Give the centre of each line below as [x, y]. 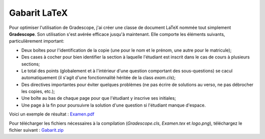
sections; [31, 64]
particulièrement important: [37, 41]
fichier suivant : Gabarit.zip [36, 130]
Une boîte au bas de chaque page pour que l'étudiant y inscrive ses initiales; [99, 98]
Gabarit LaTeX [39, 13]
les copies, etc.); [38, 91]
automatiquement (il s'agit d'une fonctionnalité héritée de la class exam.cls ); [98, 78]
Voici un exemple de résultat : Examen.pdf [52, 114]
